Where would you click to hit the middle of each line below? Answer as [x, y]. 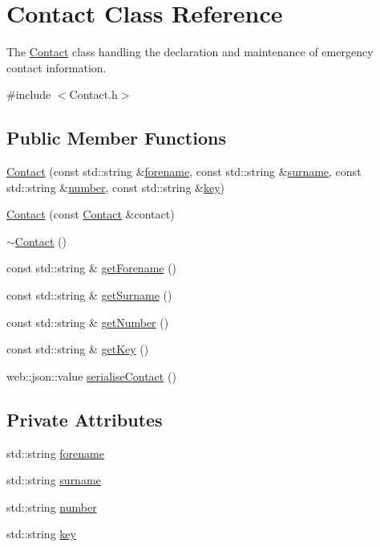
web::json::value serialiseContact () [91, 376]
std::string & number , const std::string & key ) [115, 187]
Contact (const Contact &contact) [91, 214]
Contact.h [93, 94]
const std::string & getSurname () [89, 295]
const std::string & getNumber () [88, 322]
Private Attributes [85, 419]
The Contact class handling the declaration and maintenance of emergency [190, 52]
